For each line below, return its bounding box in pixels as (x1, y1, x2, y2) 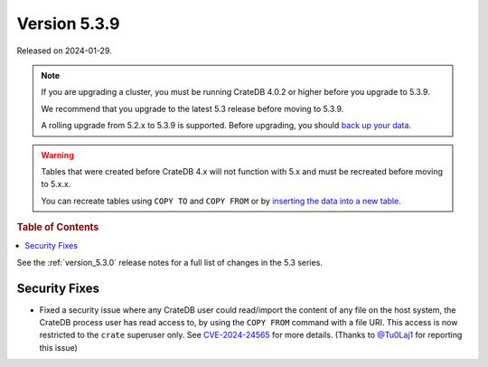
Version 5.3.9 (16, 14, 120, 33)
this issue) (39, 342, 79, 353)
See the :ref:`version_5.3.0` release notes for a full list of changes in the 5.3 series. (16, 257, 323, 268)
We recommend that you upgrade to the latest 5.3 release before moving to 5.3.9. (41, 103, 344, 114)
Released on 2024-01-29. (16, 45, 112, 56)
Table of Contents (16, 221, 99, 234)
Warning (41, 149, 74, 160)
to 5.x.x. (41, 179, 71, 190)
